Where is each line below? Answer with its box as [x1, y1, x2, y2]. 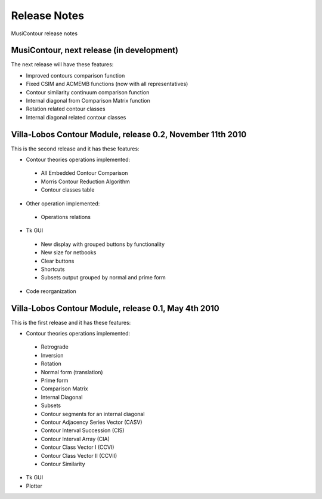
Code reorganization [26, 287, 77, 295]
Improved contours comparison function [26, 72, 125, 79]
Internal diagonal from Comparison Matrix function [26, 97, 150, 104]
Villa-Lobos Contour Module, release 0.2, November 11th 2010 [11, 129, 247, 140]
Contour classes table [41, 186, 95, 193]
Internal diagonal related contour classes [26, 113, 126, 121]
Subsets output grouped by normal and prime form [41, 274, 166, 281]
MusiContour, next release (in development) [11, 45, 179, 56]
